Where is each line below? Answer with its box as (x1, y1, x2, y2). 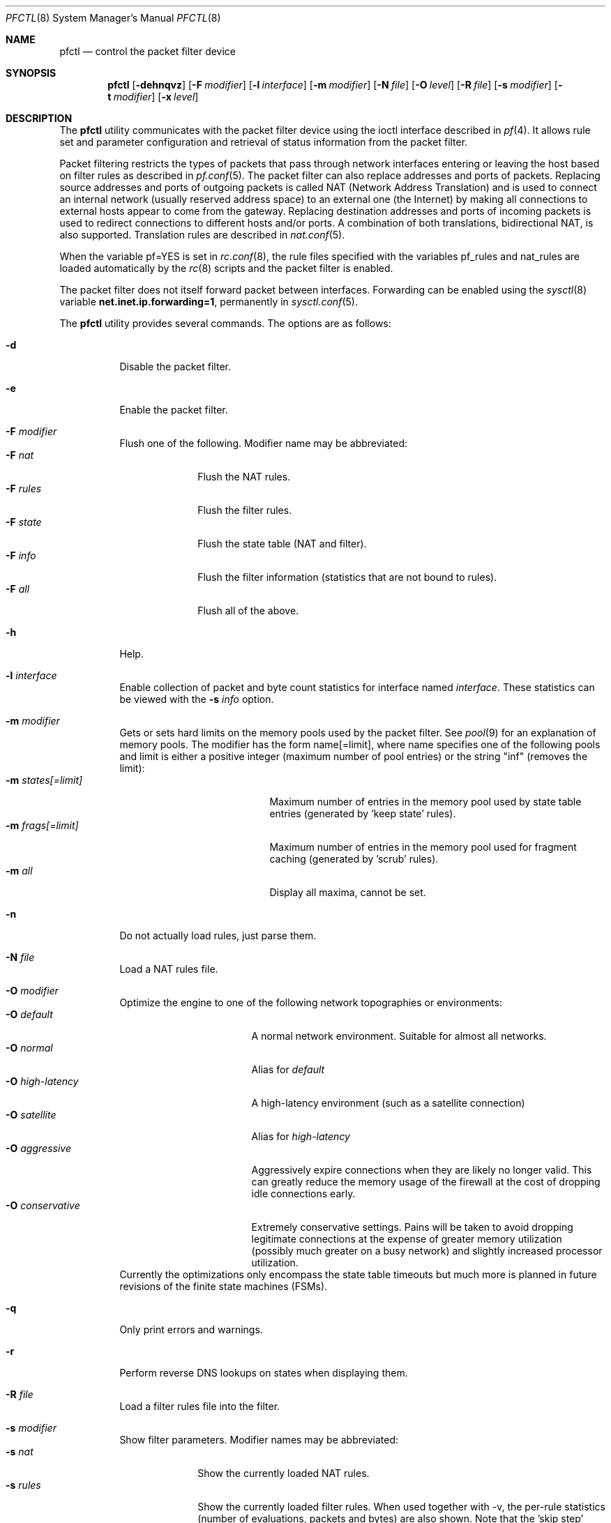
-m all (6, 865, 33, 877)
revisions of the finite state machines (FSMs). (119, 1280, 328, 1292)
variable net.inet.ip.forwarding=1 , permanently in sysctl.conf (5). (59, 296, 358, 308)
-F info (6, 550, 36, 561)
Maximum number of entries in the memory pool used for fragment (269, 841, 577, 853)
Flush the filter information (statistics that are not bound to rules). (197, 571, 497, 583)
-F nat (6, 449, 34, 461)
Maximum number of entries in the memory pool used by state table (269, 796, 582, 808)
